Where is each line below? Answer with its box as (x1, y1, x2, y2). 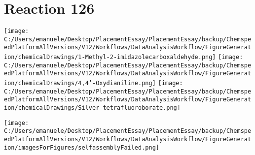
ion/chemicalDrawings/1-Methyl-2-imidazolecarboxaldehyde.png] (4, 54, 216, 61)
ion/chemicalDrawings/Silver (4, 104, 100, 112)
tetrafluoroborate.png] (103, 104, 181, 112)
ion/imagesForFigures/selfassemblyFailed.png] (4, 144, 159, 151)
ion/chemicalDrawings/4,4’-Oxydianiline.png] (4, 80, 156, 87)
